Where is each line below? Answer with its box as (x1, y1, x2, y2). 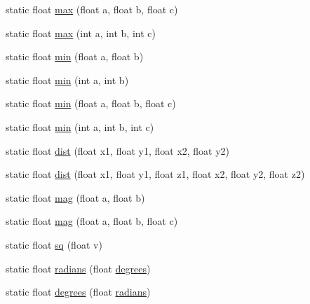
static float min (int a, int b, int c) (6, 119, 154, 134)
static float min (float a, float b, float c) (6, 96, 176, 111)
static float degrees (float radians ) (6, 284, 151, 299)
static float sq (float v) (6, 237, 102, 251)
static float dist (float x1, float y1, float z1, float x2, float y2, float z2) (6, 167, 305, 181)
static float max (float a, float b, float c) (6, 2, 178, 16)
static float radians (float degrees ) (6, 261, 151, 275)
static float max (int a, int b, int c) (6, 25, 156, 40)
